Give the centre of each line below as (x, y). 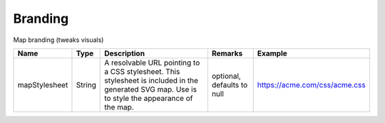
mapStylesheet (43, 85)
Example (272, 53)
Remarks (227, 53)
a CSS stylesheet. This (142, 71)
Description (125, 53)
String (86, 85)
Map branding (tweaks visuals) (58, 40)
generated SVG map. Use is (151, 89)
